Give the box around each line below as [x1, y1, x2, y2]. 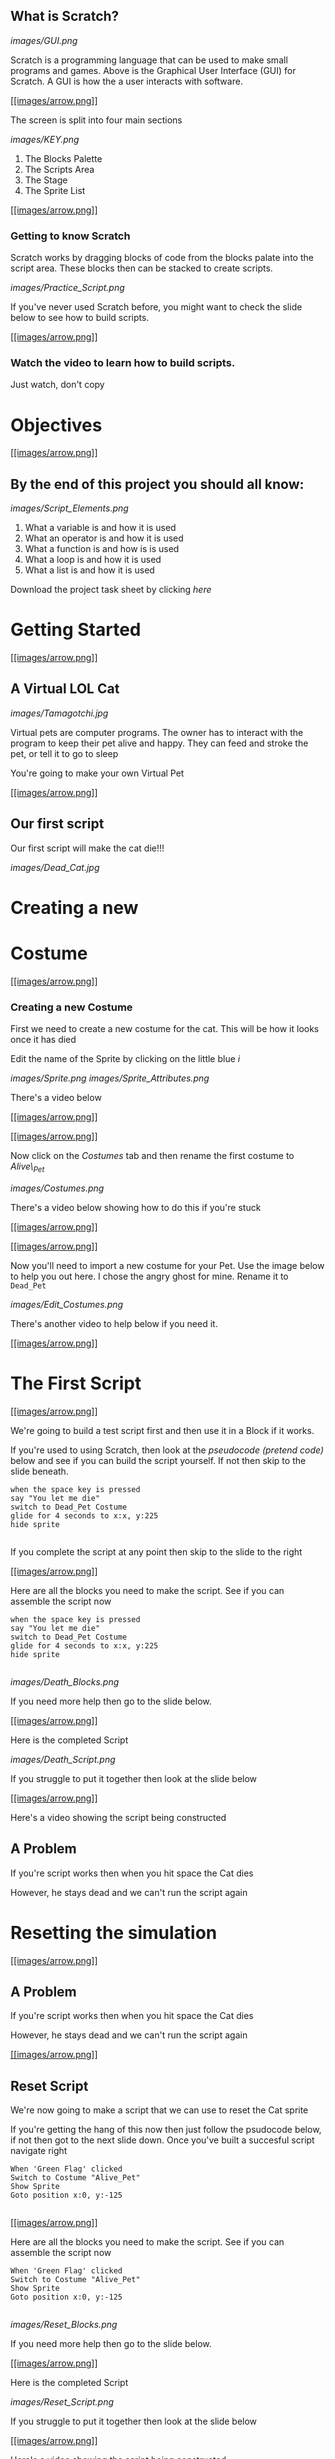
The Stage [24, 174, 68, 186]
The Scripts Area [24, 163, 95, 175]
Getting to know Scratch [10, 229, 131, 243]
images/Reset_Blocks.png [10, 2319, 118, 2331]
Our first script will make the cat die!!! [10, 842, 165, 854]
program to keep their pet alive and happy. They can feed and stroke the [10, 737, 309, 749]
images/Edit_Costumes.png [10, 1298, 124, 1310]
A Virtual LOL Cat [10, 680, 120, 698]
